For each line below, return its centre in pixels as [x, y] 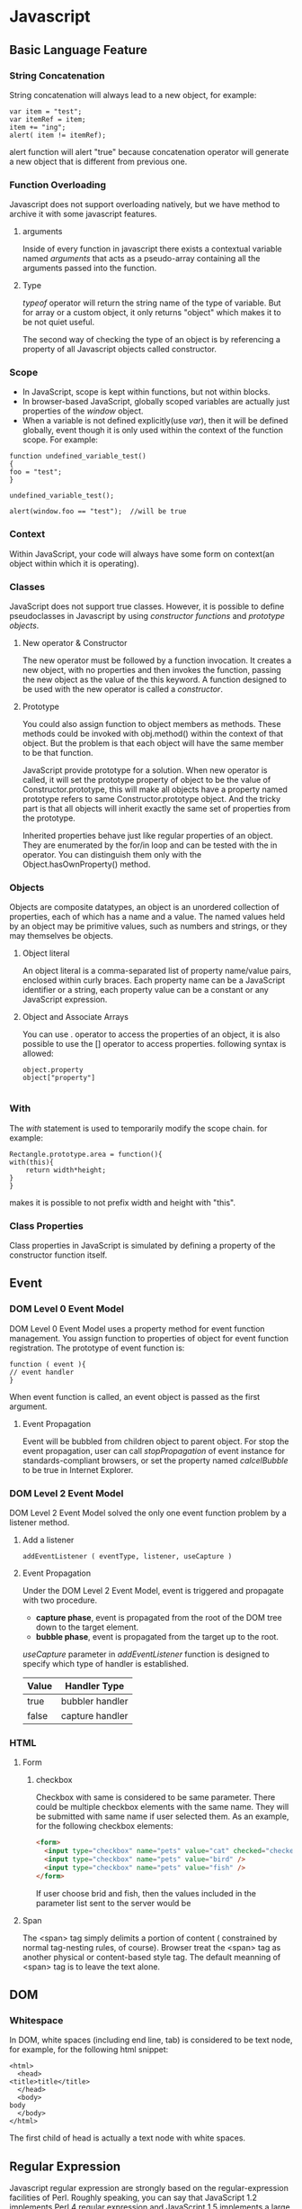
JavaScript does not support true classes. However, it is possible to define [147, 606]
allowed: [38, 1054]
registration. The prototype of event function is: [97, 1348]
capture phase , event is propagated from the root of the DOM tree [159, 1617]
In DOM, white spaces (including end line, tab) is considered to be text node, [151, 2040]
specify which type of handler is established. [105, 1663]
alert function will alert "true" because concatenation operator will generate [149, 151]
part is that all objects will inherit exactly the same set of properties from [156, 809]
